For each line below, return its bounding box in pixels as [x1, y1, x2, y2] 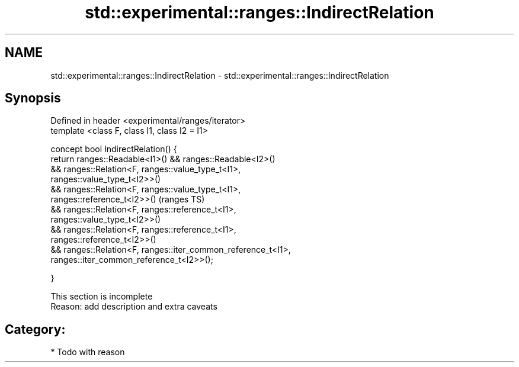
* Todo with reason [50, 347, 125, 358]
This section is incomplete [50, 291, 153, 302]
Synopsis [5, 91, 61, 106]
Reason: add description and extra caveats [50, 301, 217, 312]
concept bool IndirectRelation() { [50, 144, 177, 154]
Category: [5, 321, 66, 337]
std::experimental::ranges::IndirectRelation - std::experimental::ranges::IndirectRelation [50, 70, 389, 81]
